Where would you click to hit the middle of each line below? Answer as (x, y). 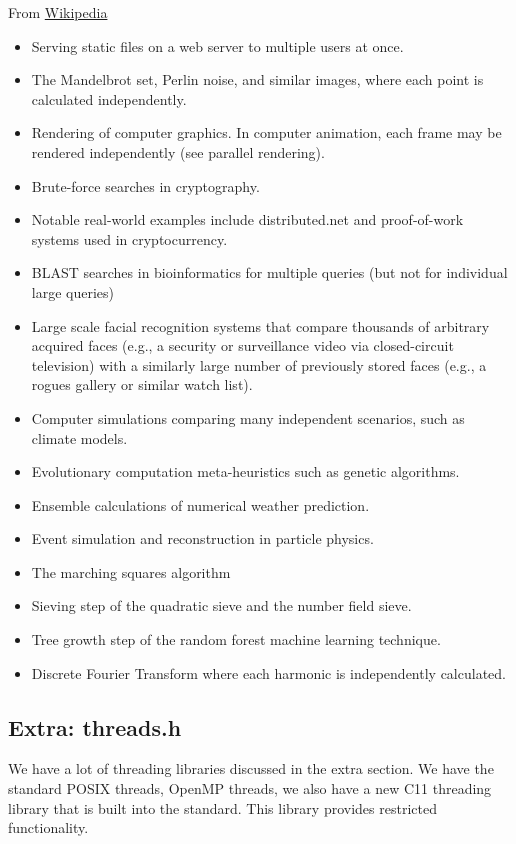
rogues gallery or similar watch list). (142, 384)
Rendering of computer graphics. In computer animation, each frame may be (266, 132)
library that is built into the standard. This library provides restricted (222, 807)
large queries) (73, 291)
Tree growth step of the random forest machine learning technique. (236, 639)
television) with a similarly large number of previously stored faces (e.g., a (259, 364)
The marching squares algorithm (131, 571)
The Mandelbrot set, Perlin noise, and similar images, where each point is (257, 79)
